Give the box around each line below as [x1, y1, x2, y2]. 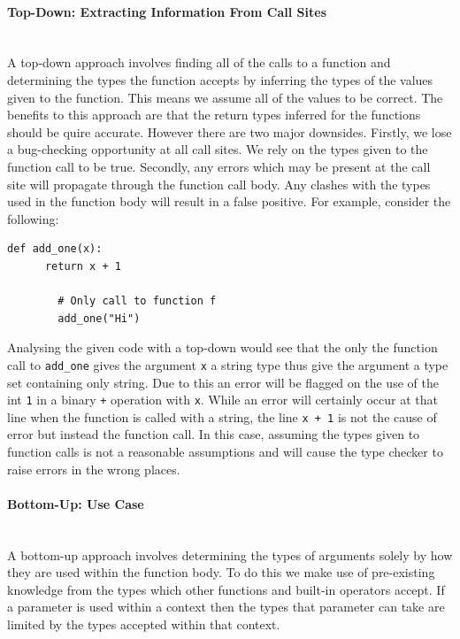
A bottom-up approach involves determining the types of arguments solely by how [7, 545, 453, 564]
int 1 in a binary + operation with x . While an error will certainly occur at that [7, 390, 438, 409]
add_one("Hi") [57, 312, 141, 325]
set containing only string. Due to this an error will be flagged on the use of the [7, 373, 439, 391]
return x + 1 [44, 259, 121, 273]
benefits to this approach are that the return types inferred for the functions [7, 105, 421, 124]
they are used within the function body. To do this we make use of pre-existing [7, 563, 435, 581]
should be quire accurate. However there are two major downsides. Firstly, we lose [7, 122, 452, 141]
